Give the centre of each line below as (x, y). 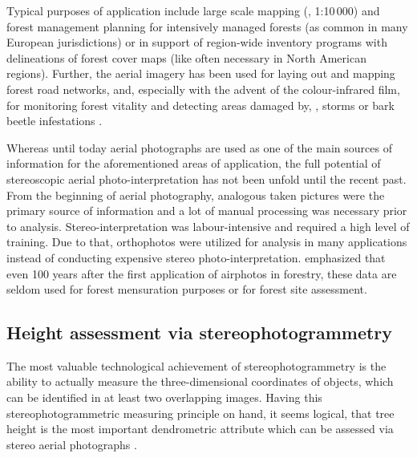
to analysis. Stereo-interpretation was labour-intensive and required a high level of (208, 226)
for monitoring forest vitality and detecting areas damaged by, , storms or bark (200, 105)
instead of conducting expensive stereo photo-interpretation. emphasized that (196, 257)
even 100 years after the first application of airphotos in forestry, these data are (202, 273)
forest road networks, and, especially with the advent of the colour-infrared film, (203, 89)
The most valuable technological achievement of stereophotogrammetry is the (196, 365)
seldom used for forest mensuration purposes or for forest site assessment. (187, 289)
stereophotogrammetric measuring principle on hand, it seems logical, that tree (200, 413)
